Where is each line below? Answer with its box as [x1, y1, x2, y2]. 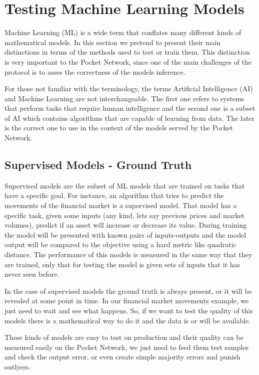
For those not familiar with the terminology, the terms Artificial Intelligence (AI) [4, 83, 253, 94]
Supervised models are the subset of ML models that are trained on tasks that [4, 180, 245, 191]
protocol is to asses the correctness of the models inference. [4, 66, 185, 77]
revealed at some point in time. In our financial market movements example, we [4, 295, 249, 306]
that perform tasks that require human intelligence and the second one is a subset [4, 103, 255, 113]
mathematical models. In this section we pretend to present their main [4, 37, 221, 47]
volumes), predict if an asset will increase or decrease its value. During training [4, 220, 247, 230]
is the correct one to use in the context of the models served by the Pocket [4, 122, 233, 133]
